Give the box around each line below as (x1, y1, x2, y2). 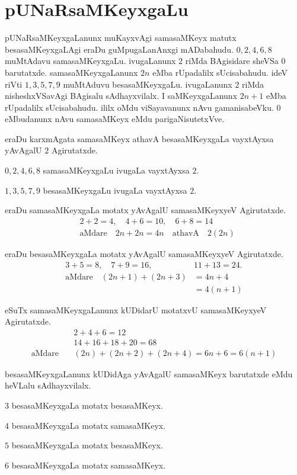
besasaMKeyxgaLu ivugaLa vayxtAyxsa (43, 184, 187, 196)
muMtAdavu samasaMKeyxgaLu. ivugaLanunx (5, 54, 176, 67)
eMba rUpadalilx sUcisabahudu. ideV (152, 66, 288, 78)
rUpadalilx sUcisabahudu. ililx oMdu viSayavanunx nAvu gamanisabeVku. (5, 101, 274, 113)
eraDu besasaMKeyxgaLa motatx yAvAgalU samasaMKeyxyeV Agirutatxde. (5, 247, 283, 259)
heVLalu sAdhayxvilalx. (5, 379, 91, 391)
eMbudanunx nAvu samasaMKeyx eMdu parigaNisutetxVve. (5, 113, 225, 125)
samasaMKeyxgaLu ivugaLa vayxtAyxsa (43, 164, 190, 176)
